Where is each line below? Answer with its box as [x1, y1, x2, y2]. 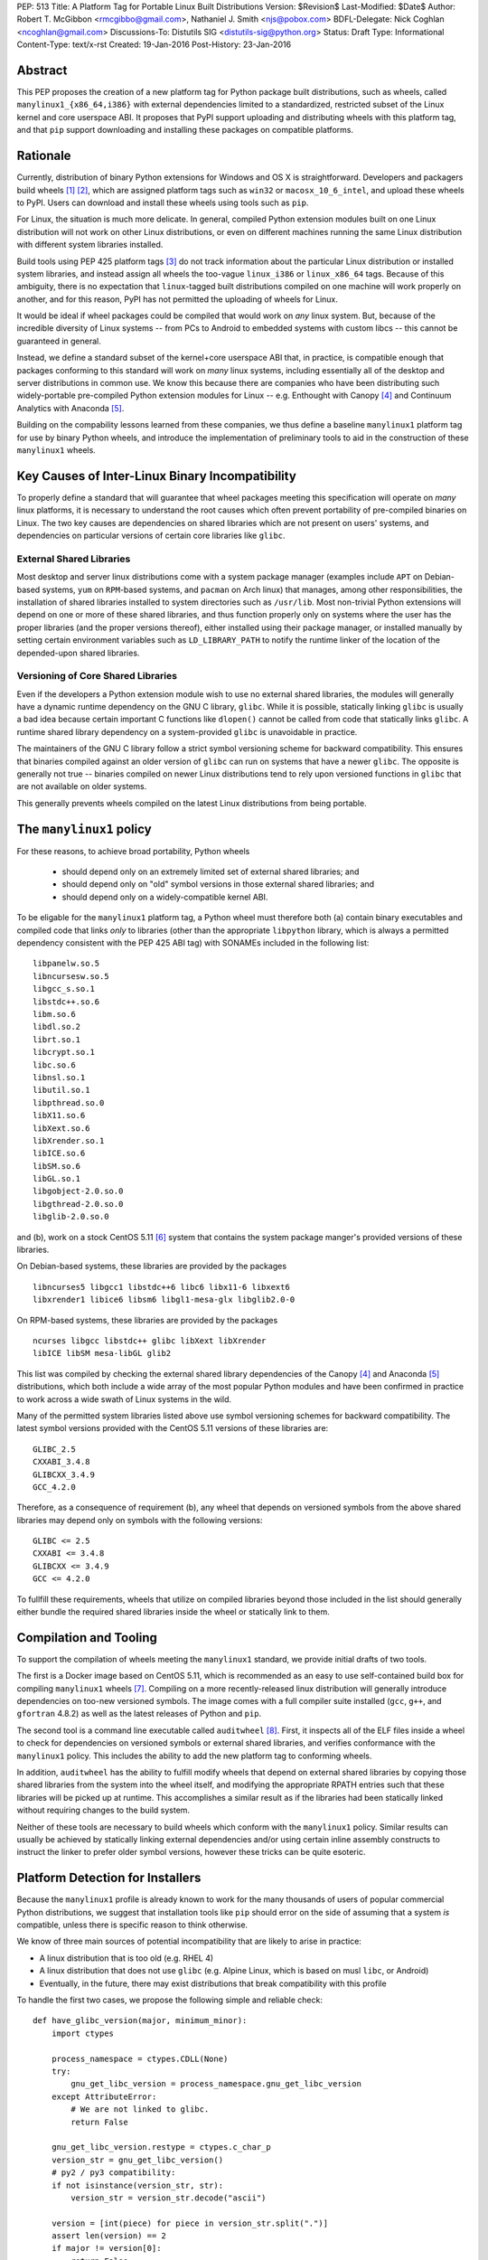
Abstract [16, 62, 68, 78]
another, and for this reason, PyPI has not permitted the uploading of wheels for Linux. [16, 294, 339, 305]
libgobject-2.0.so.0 [33, 1186, 124, 1197]
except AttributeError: [51, 2091, 157, 2102]
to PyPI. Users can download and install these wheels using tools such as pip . [16, 197, 309, 208]
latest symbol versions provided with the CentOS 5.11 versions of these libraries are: [16, 1423, 329, 1434]
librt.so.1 [33, 1034, 81, 1044]
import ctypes [51, 2028, 115, 2039]
